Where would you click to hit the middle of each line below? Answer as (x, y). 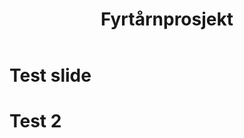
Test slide (50, 75)
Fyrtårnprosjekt (167, 19)
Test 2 (35, 121)
